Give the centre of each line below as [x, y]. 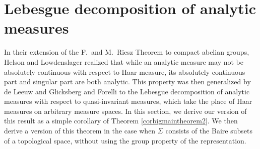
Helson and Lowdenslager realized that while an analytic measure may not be [124, 61]
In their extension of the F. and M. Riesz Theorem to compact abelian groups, [127, 52]
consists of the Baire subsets [209, 131]
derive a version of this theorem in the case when [80, 131]
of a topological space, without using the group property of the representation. [125, 140]
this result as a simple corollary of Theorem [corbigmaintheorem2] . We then [121, 121]
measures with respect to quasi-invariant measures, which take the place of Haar [128, 101]
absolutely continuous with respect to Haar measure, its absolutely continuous [125, 71]
